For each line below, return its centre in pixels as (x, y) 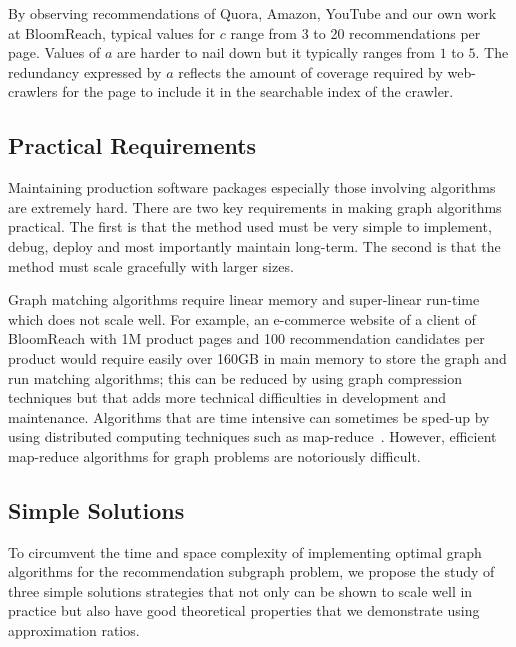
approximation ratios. (74, 630)
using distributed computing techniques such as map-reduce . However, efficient (252, 436)
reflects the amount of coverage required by (310, 71)
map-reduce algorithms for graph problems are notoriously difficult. (214, 455)
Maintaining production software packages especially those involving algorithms (252, 187)
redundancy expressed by (85, 71)
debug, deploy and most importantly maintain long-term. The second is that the (254, 245)
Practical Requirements (132, 145)
